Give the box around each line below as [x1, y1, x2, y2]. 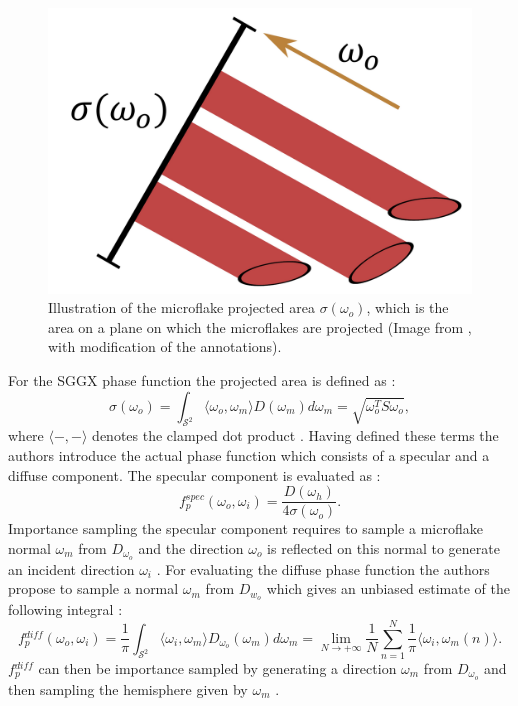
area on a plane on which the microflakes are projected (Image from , [48, 316, 472, 337]
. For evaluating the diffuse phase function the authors [156, 558, 490, 579]
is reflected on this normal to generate [267, 537, 500, 558]
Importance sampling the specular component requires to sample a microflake [8, 518, 483, 539]
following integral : [8, 599, 123, 620]
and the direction [138, 537, 244, 558]
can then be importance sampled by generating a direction [38, 657, 397, 678]
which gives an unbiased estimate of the [266, 578, 510, 599]
